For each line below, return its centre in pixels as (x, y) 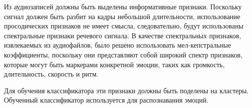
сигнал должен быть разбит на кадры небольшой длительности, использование (122, 16)
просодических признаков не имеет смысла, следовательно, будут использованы (124, 26)
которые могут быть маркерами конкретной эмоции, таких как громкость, (114, 64)
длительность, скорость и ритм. (51, 74)
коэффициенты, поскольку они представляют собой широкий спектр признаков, (123, 54)
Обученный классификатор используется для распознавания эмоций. (106, 100)
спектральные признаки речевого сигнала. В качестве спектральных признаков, (123, 35)
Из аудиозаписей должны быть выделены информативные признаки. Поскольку (123, 6)
